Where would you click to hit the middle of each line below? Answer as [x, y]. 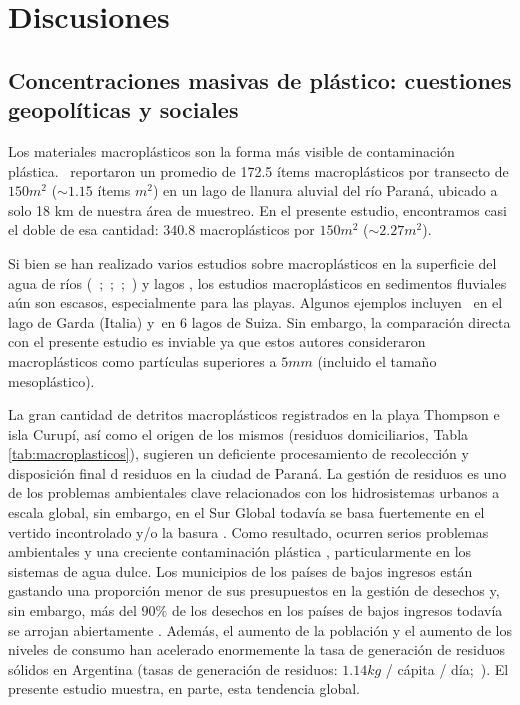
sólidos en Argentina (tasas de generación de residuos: [173, 668]
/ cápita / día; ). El [447, 668]
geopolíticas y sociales [123, 109]
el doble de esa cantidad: [83, 229]
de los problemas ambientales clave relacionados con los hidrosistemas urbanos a [254, 492]
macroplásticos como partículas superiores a [142, 360]
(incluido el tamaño [377, 360]
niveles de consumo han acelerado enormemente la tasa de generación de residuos [257, 649]
